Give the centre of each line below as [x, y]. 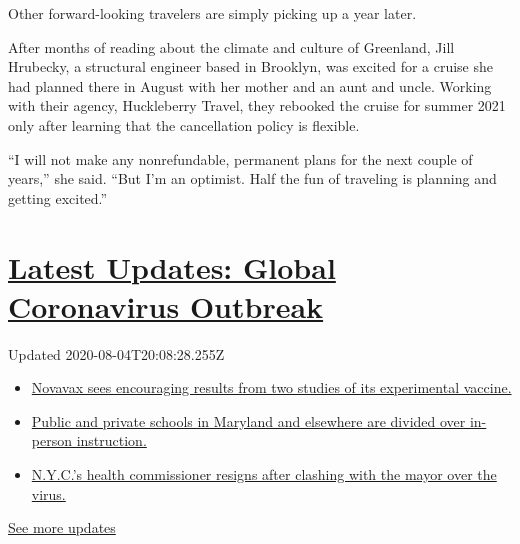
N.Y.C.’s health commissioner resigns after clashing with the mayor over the [264, 474]
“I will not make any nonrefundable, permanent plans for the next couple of [240, 158]
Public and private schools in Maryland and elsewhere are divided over [248, 420]
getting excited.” [58, 197]
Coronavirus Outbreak [166, 305]
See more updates [62, 527]
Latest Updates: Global [172, 266]
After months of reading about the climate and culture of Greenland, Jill [231, 46]
